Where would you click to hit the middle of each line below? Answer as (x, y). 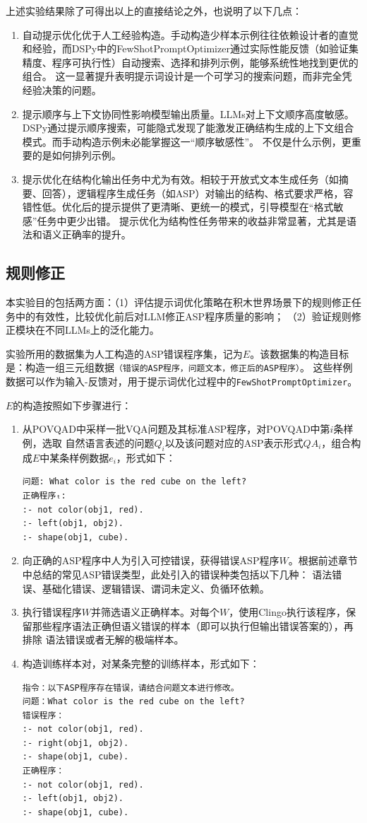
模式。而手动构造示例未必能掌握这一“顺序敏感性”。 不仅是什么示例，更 (187, 141)
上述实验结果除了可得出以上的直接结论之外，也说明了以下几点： (154, 11)
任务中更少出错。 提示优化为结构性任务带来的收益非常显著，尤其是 (192, 220)
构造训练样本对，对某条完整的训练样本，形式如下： (141, 663)
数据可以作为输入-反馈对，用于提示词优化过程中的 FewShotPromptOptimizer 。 (182, 381)
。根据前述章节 (323, 560)
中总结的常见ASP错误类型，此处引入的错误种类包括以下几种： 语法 (177, 574)
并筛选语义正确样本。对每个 (156, 612)
